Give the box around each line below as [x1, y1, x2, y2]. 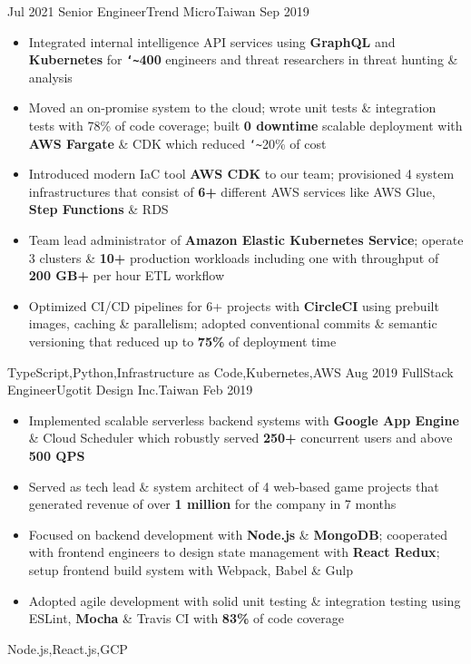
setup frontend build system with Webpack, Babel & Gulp [28, 560, 354, 579]
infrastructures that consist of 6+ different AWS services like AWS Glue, [28, 181, 436, 200]
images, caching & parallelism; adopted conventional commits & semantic [28, 314, 437, 333]
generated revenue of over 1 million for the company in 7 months [28, 494, 397, 513]
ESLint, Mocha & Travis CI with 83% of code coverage [28, 609, 344, 628]
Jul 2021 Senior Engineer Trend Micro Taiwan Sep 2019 [7, 2, 309, 20]
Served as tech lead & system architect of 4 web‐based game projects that [28, 476, 439, 495]
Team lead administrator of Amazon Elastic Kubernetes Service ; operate [28, 230, 464, 249]
